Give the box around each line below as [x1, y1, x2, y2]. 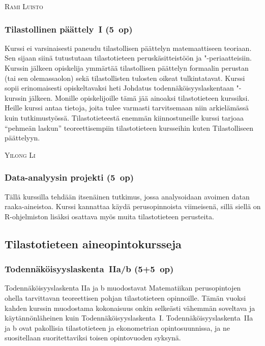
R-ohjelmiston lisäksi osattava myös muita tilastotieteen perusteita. [5, 211, 214, 221]
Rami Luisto [5, 1, 43, 11]
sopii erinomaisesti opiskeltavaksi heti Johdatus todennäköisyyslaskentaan [5, 82, 234, 93]
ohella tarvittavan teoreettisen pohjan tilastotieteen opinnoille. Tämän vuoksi [5, 292, 246, 303]
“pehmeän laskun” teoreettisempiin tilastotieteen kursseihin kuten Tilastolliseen [5, 122, 254, 133]
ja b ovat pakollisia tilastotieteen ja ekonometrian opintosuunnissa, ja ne [5, 322, 230, 333]
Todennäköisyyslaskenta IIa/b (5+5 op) [5, 263, 174, 275]
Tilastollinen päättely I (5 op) [5, 22, 133, 35]
